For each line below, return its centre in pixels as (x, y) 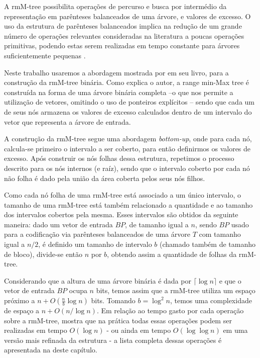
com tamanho (220, 234)
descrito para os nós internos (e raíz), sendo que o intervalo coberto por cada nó (127, 168)
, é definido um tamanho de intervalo (95, 244)
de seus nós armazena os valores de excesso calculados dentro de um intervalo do (128, 111)
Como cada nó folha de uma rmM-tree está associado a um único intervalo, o (123, 195)
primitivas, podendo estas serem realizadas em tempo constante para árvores (122, 46)
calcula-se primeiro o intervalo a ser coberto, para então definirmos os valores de (127, 148)
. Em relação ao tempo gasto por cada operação (170, 310)
